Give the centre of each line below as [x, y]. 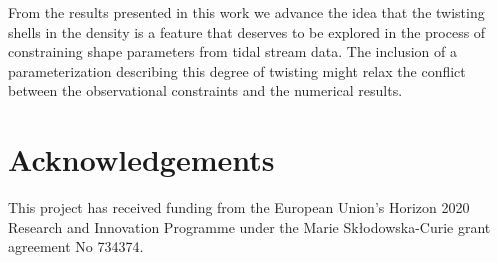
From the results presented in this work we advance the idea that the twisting [246, 12]
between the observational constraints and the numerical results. [205, 90]
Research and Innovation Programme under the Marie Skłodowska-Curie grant [249, 226]
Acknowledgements [141, 159]
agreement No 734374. [76, 246]
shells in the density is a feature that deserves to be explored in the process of [247, 31]
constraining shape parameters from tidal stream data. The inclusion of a [232, 51]
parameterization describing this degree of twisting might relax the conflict [237, 70]
